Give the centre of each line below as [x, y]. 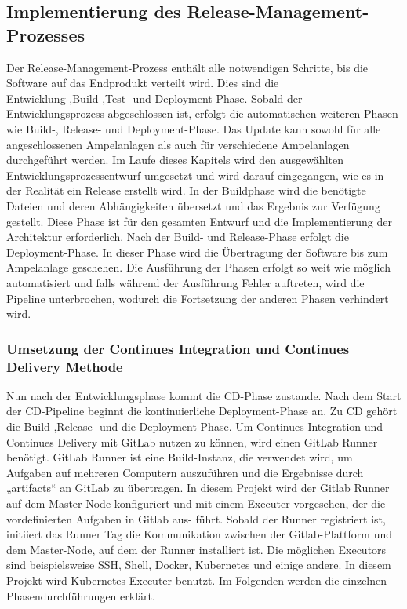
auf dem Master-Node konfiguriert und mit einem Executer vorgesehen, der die [196, 503]
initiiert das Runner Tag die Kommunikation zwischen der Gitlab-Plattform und [200, 534]
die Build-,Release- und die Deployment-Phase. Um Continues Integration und [195, 427]
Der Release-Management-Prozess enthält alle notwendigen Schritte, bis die [187, 67]
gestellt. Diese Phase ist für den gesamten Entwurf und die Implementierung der [199, 221]
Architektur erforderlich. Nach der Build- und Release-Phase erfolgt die [178, 237]
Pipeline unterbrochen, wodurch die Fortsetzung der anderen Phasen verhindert [198, 298]
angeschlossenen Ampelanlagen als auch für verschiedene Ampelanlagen [178, 144]
